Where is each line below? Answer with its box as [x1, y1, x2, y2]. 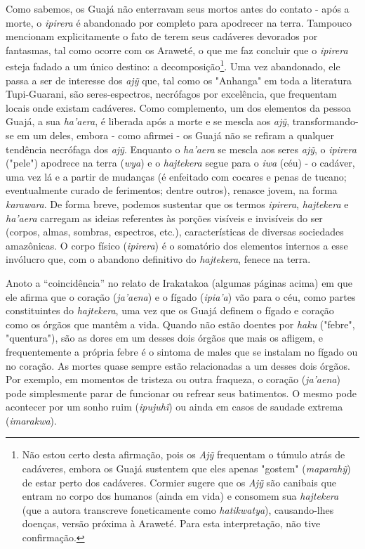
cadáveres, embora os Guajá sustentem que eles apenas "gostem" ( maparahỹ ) [22, 461, 351, 476]
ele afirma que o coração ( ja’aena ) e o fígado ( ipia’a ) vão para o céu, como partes [6, 289, 356, 304]
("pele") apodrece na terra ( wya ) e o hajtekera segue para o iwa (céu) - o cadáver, [6, 155, 355, 170]
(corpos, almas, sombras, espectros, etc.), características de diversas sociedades [6, 224, 344, 239]
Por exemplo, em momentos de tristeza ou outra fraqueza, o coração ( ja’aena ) [6, 372, 340, 387]
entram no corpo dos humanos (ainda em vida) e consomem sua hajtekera [22, 489, 339, 503]
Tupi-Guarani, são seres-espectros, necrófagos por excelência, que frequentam [6, 86, 337, 101]
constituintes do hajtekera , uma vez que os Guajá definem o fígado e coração [6, 303, 334, 318]
